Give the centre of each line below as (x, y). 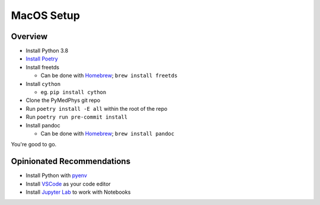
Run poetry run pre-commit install (76, 117)
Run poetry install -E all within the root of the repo (97, 108)
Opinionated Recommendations (71, 161)
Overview (29, 36)
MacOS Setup (45, 15)
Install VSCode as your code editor (68, 184)
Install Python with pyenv (56, 175)
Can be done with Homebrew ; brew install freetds (109, 76)
